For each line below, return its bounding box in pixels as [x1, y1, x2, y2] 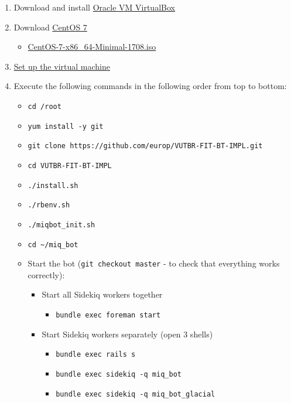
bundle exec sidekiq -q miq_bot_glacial [56, 390, 215, 398]
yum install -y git [28, 122, 104, 131]
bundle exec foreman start [56, 311, 161, 320]
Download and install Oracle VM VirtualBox [13, 1, 175, 13]
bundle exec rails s [56, 350, 136, 359]
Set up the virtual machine [13, 60, 110, 72]
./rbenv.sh [28, 201, 70, 210]
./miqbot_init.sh [28, 220, 95, 229]
